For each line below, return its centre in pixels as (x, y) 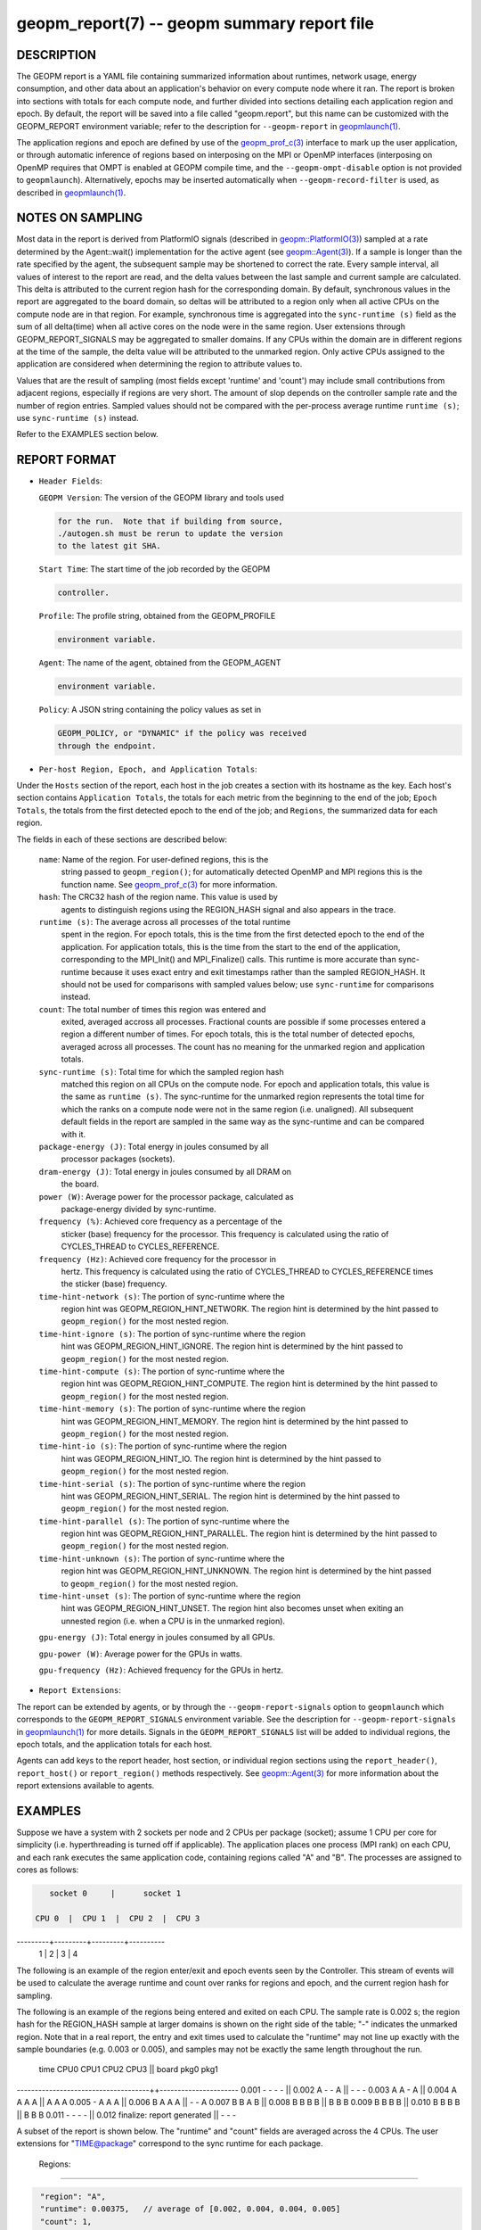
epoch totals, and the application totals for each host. (114, 1744)
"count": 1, (66, 2222)
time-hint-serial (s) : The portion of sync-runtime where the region (172, 1483)
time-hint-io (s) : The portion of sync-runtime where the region (163, 1446)
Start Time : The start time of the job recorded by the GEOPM (155, 569)
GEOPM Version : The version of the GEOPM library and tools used (161, 497)
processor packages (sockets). (118, 1159)
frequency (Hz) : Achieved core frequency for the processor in (157, 1259)
